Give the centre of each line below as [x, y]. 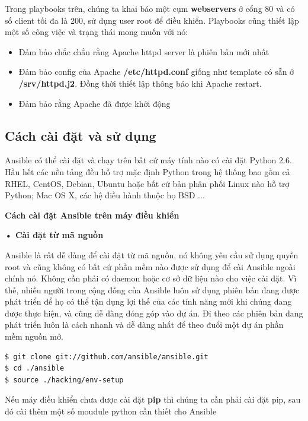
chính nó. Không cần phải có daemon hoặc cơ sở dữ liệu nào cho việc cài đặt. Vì [151, 278]
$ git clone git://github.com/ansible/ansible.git [107, 357]
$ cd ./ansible [35, 368]
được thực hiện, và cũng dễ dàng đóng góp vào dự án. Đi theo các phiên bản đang [154, 313]
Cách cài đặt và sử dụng [81, 135]
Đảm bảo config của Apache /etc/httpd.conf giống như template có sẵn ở [156, 72]
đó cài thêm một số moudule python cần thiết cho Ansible [111, 411]
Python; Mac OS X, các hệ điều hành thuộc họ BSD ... [105, 195]
